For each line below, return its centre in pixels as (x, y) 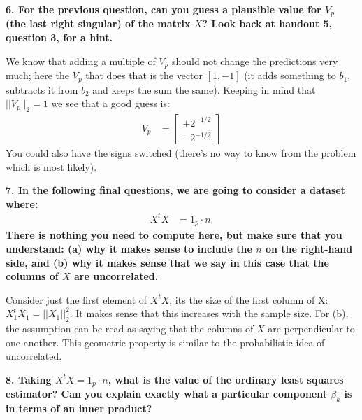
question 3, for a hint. (59, 37)
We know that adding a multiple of (81, 61)
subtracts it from (42, 89)
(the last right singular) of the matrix (98, 23)
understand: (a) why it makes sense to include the (129, 248)
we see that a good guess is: (110, 103)
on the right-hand (309, 248)
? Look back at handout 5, (267, 23)
